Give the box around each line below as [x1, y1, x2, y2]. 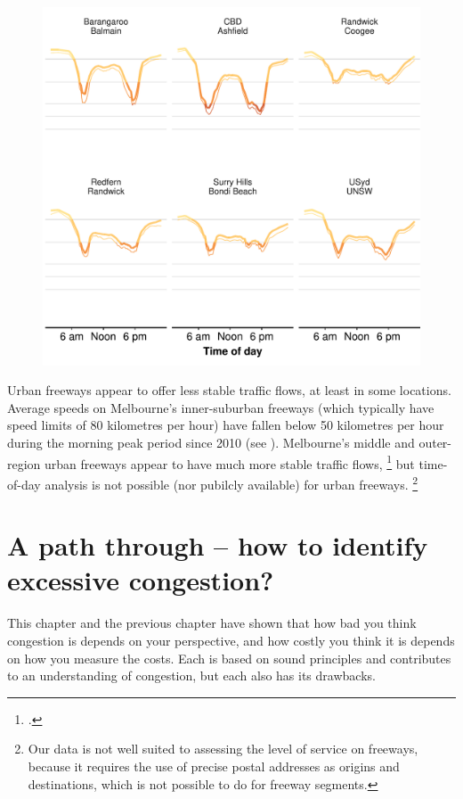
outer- [418, 433, 452, 452]
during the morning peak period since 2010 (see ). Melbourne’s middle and [7, 433, 415, 452]
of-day [7, 474, 41, 493]
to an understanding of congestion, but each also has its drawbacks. [7, 666, 376, 685]
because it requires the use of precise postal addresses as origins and [28, 756, 400, 775]
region [7, 454, 41, 473]
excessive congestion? [7, 562, 274, 598]
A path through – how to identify [7, 527, 428, 564]
